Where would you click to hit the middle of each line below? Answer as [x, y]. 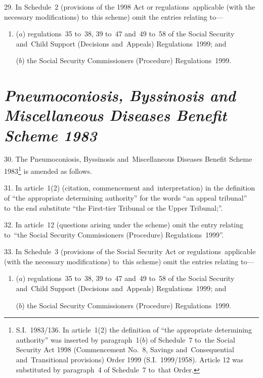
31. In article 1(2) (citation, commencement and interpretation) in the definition [129, 188]
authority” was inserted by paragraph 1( [79, 339]
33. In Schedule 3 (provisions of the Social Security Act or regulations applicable [130, 251]
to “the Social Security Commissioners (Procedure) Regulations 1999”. [114, 234]
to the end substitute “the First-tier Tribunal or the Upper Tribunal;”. [114, 207]
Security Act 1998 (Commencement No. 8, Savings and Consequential [125, 349]
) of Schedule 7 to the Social [190, 339]
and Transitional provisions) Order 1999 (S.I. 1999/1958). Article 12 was [130, 360]
